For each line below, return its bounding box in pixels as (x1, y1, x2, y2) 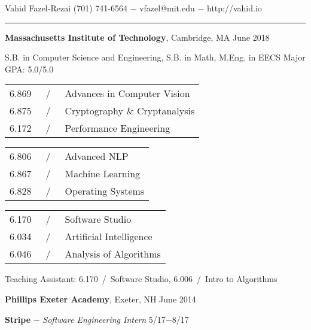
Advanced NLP (65, 149, 129, 164)
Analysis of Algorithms (65, 247, 161, 261)
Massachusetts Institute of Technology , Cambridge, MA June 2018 (5, 31, 270, 43)
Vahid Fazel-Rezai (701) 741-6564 (5, 2, 127, 14)
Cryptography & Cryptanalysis (65, 104, 195, 118)
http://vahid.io (206, 2, 262, 14)
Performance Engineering (65, 121, 170, 135)
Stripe (5, 313, 31, 325)
